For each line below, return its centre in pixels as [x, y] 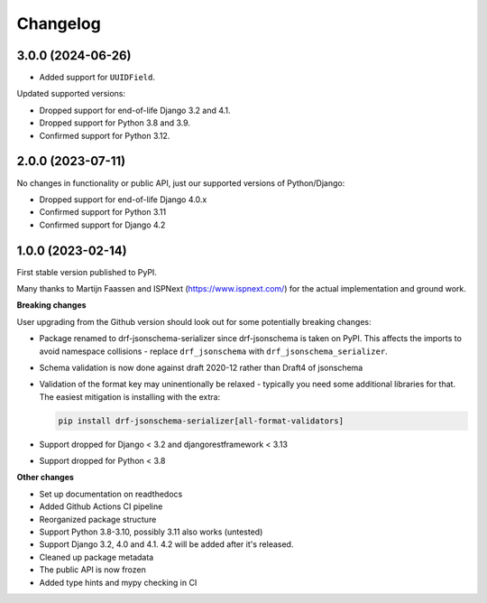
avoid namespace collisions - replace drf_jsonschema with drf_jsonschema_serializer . [213, 351]
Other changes [45, 478]
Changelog [59, 23]
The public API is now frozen [92, 570]
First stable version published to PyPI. [87, 272]
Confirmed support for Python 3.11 [103, 212]
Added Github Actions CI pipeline [101, 506]
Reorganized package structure [98, 519]
